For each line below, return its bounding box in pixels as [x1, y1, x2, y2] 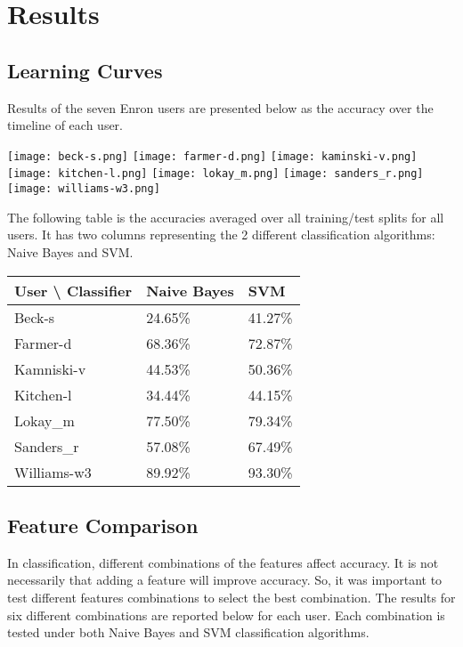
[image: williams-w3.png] [7, 182, 160, 196]
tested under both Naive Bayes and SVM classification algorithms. [7, 623, 370, 642]
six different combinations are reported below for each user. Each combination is [7, 605, 445, 624]
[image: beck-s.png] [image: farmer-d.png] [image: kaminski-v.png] [7, 150, 418, 163]
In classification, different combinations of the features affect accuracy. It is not [7, 553, 439, 571]
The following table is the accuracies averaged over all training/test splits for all [7, 207, 444, 226]
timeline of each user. [7, 116, 123, 134]
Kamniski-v [14, 358, 86, 379]
